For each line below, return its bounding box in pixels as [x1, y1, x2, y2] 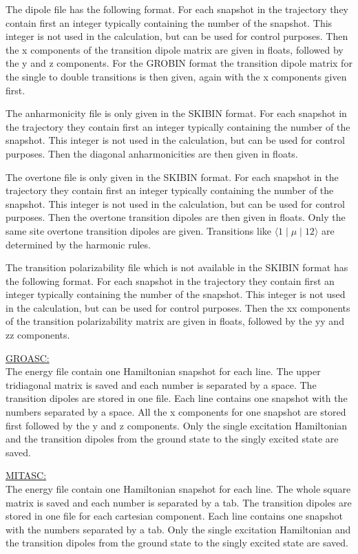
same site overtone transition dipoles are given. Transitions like [6, 223, 271, 237]
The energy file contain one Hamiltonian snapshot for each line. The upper [6, 364, 321, 379]
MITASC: [6, 468, 47, 482]
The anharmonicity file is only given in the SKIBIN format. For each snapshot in [6, 106, 347, 120]
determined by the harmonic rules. [6, 237, 151, 251]
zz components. [6, 328, 70, 342]
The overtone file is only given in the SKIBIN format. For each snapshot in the [6, 169, 339, 184]
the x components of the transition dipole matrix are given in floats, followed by [6, 42, 344, 56]
